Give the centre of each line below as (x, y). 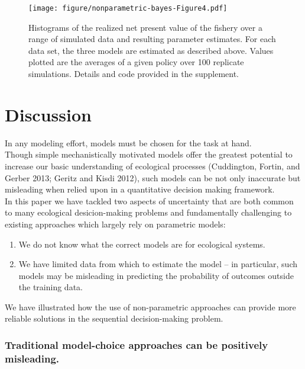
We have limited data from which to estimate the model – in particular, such (158, 264)
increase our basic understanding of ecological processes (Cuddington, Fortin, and (152, 166)
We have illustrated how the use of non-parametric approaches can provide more (150, 307)
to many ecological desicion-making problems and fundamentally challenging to (148, 212)
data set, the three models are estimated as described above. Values (151, 50)
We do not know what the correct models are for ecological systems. (142, 244)
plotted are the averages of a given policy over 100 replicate (136, 62)
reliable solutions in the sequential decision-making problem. (114, 318)
